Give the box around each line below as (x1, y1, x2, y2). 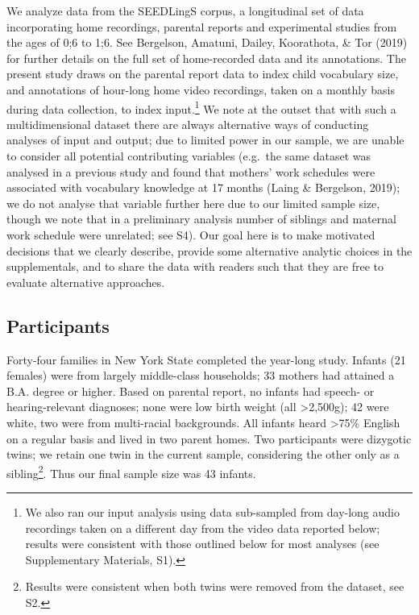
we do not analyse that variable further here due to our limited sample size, (6, 194, 380, 211)
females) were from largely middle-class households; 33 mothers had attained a (6, 367, 395, 384)
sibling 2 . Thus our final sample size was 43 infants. (6, 462, 256, 481)
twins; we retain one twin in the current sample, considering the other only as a (6, 446, 400, 463)
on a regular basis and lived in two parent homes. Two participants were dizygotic (6, 430, 412, 447)
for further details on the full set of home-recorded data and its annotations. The (6, 49, 406, 66)
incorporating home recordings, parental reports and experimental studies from (6, 18, 397, 35)
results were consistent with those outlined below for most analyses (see (25, 535, 380, 552)
